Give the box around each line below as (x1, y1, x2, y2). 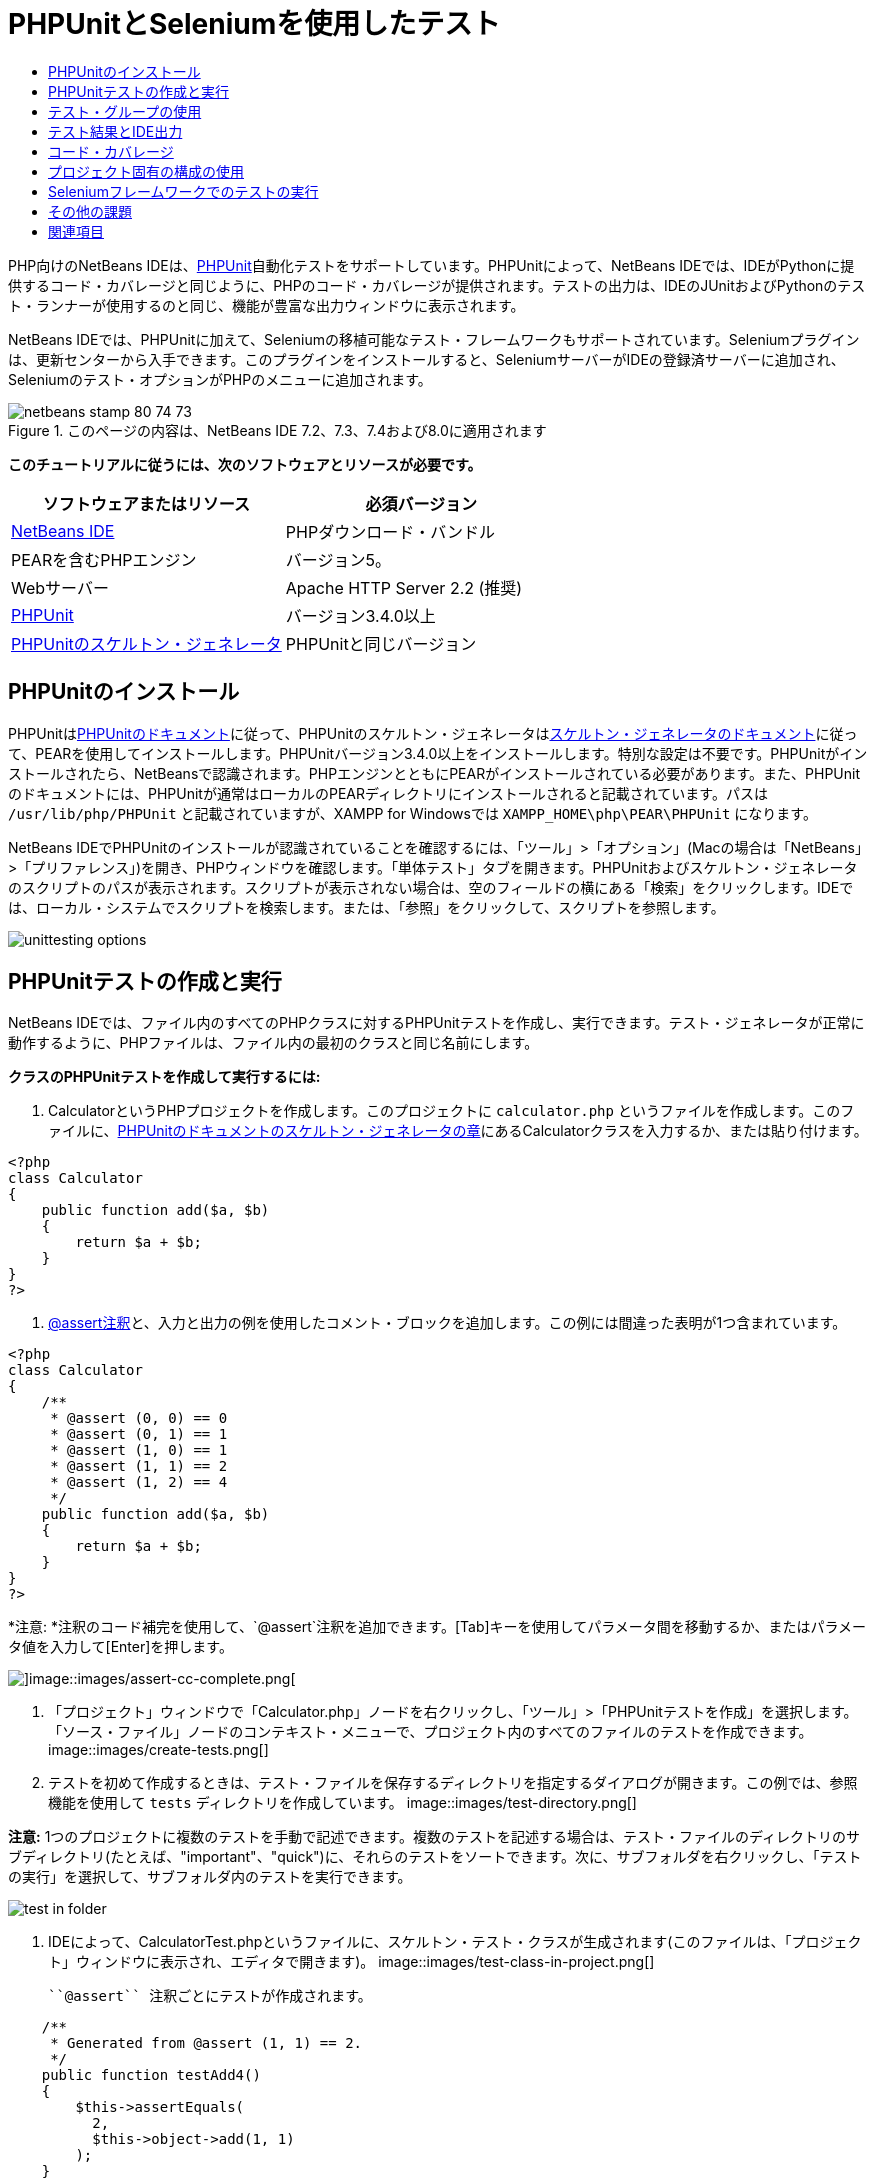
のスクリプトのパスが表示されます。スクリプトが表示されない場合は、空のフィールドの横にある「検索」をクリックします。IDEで (8, 878, 854, 896)
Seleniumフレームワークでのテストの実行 (48, 182, 319, 200)
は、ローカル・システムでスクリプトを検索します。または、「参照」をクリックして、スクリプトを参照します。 (8, 898, 725, 916)
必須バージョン (365, 493, 478, 514)
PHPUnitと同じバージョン (285, 633, 477, 654)
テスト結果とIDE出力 (48, 122, 183, 140)
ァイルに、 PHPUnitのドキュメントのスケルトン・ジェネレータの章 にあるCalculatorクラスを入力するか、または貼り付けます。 (48, 1122, 868, 1140)
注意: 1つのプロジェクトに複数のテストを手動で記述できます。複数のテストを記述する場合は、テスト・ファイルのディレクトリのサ (8, 1828, 860, 1846)
